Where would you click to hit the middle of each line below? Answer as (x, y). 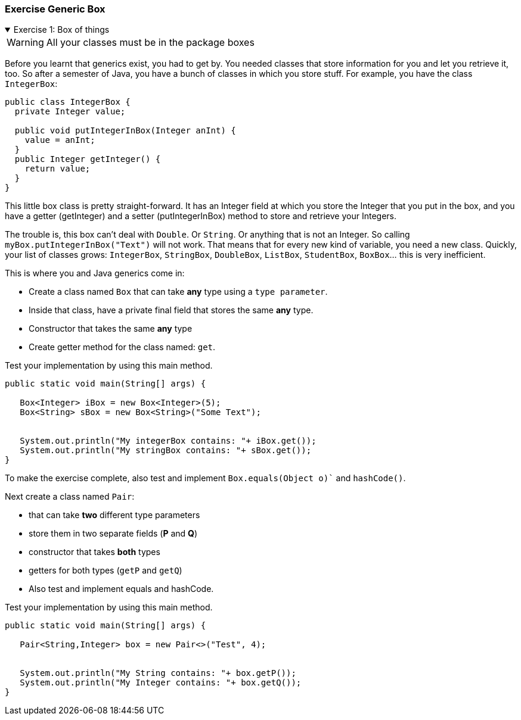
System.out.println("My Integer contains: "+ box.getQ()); (161, 683)
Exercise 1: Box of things (61, 30)
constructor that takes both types (94, 552)
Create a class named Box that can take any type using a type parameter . (178, 292)
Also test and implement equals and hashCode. (121, 589)
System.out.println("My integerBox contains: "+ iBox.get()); (168, 441)
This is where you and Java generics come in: (95, 273)
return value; (58, 169)
